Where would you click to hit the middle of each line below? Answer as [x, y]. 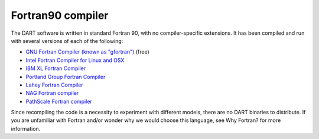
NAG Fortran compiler [52, 93]
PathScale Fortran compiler [59, 101]
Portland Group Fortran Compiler [66, 77]
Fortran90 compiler [60, 15]
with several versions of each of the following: [67, 41]
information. [26, 128]
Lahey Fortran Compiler [54, 85]
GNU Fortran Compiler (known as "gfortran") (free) [88, 52]
